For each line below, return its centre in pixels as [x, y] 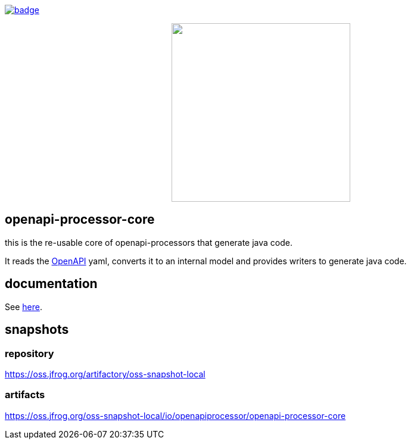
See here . [24, 307]
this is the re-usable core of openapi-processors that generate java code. [149, 242]
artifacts [25, 395]
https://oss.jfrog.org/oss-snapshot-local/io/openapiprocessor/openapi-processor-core [175, 415]
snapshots [37, 330]
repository [29, 353]
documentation [51, 284]
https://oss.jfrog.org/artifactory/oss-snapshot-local [105, 374]
